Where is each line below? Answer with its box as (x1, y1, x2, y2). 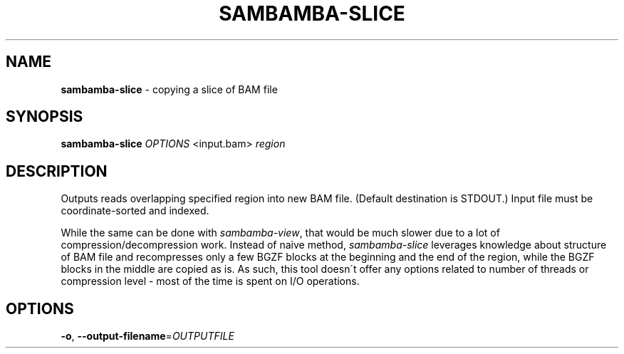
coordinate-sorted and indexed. (61, 204, 209, 217)
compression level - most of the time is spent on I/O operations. (61, 275, 360, 288)
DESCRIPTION (6, 162, 108, 180)
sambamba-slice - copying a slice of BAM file (61, 83, 278, 95)
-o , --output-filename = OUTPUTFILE (61, 330, 234, 343)
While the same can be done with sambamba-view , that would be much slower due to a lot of (61, 227, 500, 239)
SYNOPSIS (6, 108, 83, 126)
